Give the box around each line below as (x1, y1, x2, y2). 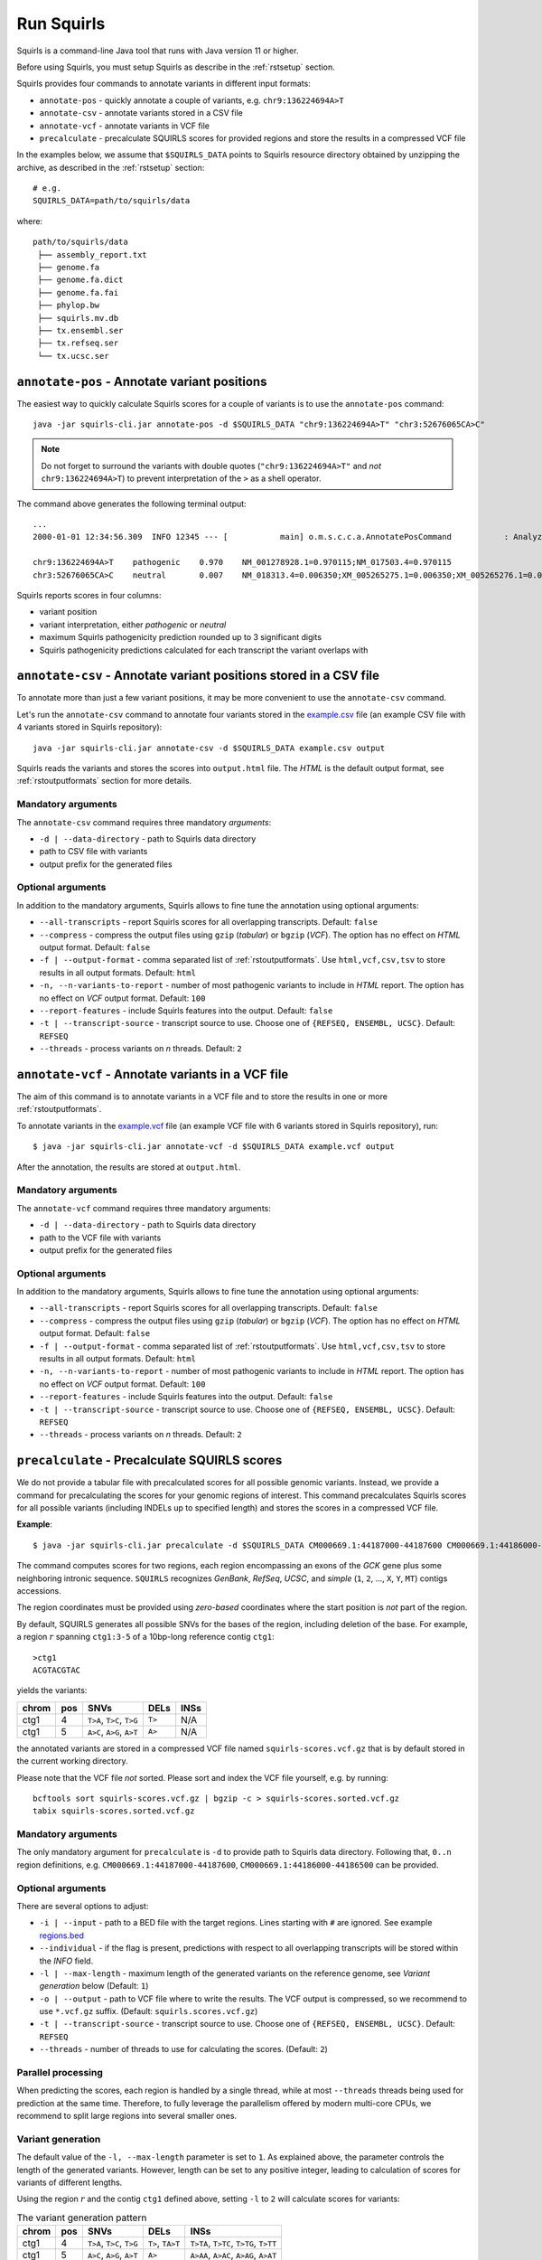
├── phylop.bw (37, 300, 100, 311)
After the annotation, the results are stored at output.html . (16, 1162, 241, 1172)
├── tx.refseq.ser (37, 338, 119, 348)
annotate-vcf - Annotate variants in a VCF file (16, 1067, 289, 1082)
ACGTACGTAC (33, 1664, 81, 1675)
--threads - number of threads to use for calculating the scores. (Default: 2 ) (39, 2044, 329, 2055)
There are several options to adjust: (16, 1900, 149, 1911)
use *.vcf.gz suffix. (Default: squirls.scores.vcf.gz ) (39, 2006, 258, 2017)
